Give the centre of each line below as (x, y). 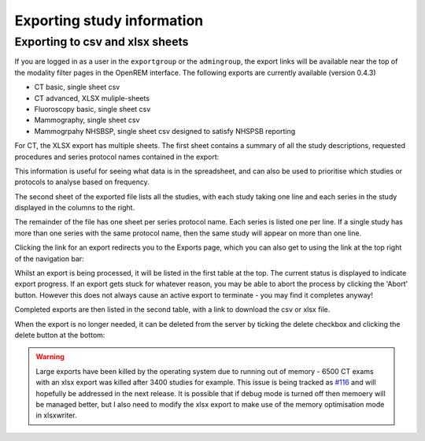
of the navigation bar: (49, 258)
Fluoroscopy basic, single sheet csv (92, 109)
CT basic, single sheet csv (77, 87)
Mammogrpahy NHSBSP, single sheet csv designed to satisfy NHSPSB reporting (165, 131)
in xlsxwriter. (56, 415)
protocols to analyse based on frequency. (82, 182)
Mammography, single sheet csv (87, 120)
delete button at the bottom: (60, 335)
